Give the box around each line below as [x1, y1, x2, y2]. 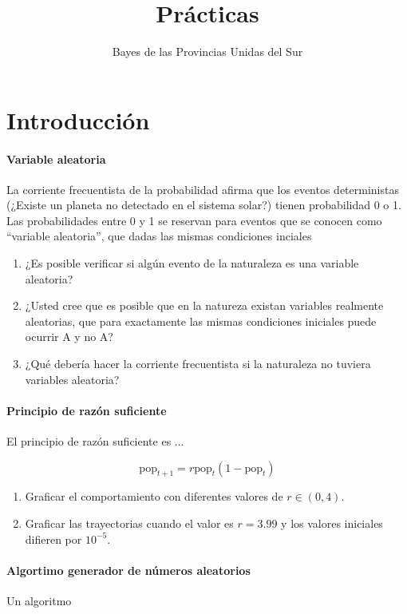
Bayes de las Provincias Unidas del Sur [112, 43, 303, 60]
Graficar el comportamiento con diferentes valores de [25, 488, 283, 505]
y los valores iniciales [281, 515, 383, 532]
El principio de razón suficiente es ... [6, 433, 184, 450]
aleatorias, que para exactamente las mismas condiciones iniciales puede [25, 312, 377, 329]
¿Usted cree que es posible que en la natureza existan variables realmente [25, 297, 384, 314]
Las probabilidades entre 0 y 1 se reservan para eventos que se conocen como [6, 212, 382, 228]
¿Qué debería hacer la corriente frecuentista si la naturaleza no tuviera [25, 355, 371, 372]
